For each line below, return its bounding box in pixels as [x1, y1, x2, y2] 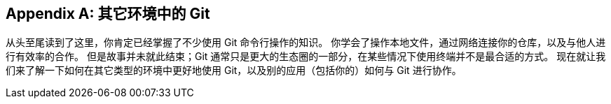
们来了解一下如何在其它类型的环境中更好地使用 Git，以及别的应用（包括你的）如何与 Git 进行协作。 [6, 64, 462, 77]
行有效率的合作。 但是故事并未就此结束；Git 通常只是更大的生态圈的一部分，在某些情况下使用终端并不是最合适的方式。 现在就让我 [6, 50, 606, 63]
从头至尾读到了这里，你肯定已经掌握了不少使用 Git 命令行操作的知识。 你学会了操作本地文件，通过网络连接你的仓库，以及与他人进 [6, 36, 606, 49]
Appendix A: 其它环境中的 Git [6, 5, 210, 22]
